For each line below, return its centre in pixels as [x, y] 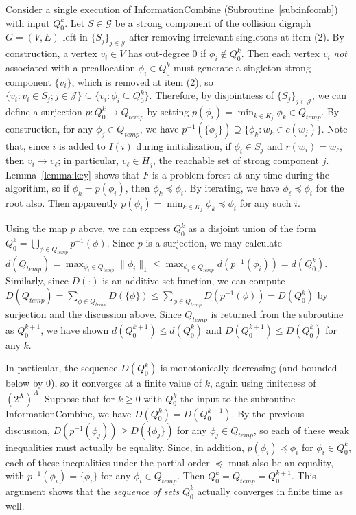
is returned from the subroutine [277, 314]
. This [304, 476]
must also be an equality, [281, 462]
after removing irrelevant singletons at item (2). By [237, 37]
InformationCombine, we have [69, 413]
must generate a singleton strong [242, 67]
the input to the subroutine [238, 398]
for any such [265, 203]
